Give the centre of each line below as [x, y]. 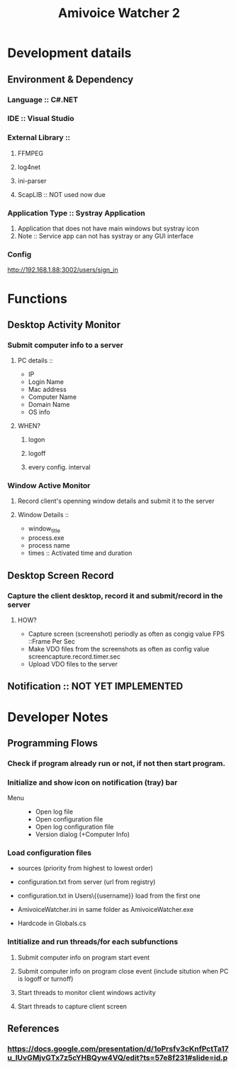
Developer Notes [58, 717]
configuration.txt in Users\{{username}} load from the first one [109, 896]
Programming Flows [52, 743]
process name [49, 546]
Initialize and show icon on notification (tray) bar [92, 782]
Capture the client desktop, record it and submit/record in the [115, 595]
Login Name [46, 382]
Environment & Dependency [71, 79]
